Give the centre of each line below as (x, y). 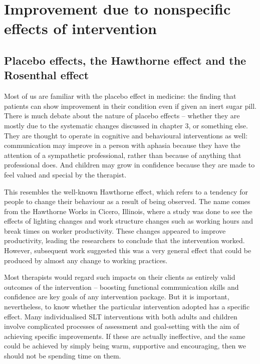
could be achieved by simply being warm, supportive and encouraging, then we (125, 346)
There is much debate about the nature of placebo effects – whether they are (122, 116)
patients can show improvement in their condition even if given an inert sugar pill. (131, 106)
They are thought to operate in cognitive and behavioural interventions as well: (126, 135)
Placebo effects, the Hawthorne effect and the (125, 60)
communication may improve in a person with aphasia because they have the (122, 145)
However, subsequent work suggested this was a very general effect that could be (128, 250)
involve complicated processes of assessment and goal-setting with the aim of (122, 326)
